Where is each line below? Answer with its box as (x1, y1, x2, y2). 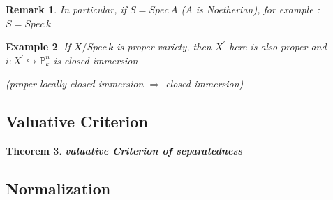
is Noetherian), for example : (195, 2, 320, 16)
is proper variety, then (117, 39, 212, 54)
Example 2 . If (6, 39, 71, 54)
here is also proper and (229, 39, 327, 54)
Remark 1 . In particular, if (6, 2, 127, 16)
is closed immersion (53, 52, 138, 67)
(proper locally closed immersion (6, 76, 144, 91)
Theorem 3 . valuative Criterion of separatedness (6, 143, 243, 158)
